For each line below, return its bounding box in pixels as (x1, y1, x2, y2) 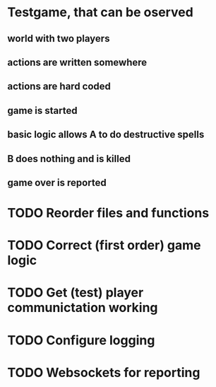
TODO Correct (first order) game (7, 238, 201, 253)
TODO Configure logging (7, 332, 155, 348)
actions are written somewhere (7, 56, 148, 68)
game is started (7, 104, 78, 117)
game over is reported (7, 176, 107, 188)
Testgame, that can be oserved (7, 4, 194, 21)
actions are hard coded (7, 81, 112, 93)
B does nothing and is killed (7, 153, 131, 165)
